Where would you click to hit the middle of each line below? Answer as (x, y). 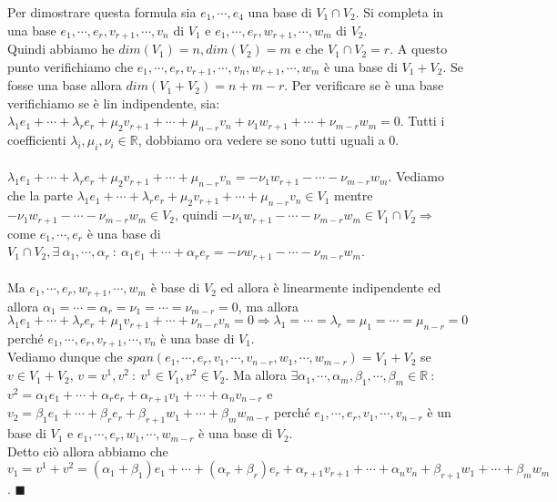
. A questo (419, 49)
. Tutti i (422, 121)
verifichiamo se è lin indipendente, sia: (114, 102)
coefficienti (37, 140)
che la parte (40, 195)
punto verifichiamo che (71, 66)
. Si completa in (400, 12)
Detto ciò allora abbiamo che (88, 451)
